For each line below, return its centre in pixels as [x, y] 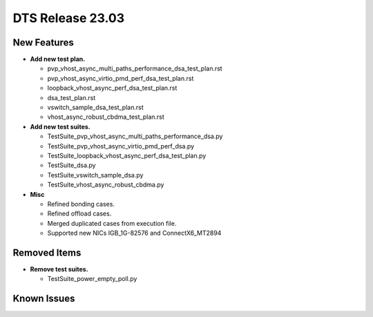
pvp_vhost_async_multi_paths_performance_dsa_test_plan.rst [135, 68]
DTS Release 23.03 [68, 18]
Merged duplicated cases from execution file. [112, 223]
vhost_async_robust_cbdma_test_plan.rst [106, 117]
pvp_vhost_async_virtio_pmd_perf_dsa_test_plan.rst [121, 78]
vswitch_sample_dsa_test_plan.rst [96, 108]
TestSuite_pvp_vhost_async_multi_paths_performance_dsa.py [135, 136]
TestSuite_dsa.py [71, 165]
